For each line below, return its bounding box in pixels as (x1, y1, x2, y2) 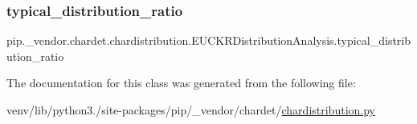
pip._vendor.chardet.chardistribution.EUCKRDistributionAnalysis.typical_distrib (6, 32, 411, 49)
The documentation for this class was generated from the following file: (6, 74, 356, 91)
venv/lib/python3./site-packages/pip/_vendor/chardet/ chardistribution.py (6, 102, 375, 118)
